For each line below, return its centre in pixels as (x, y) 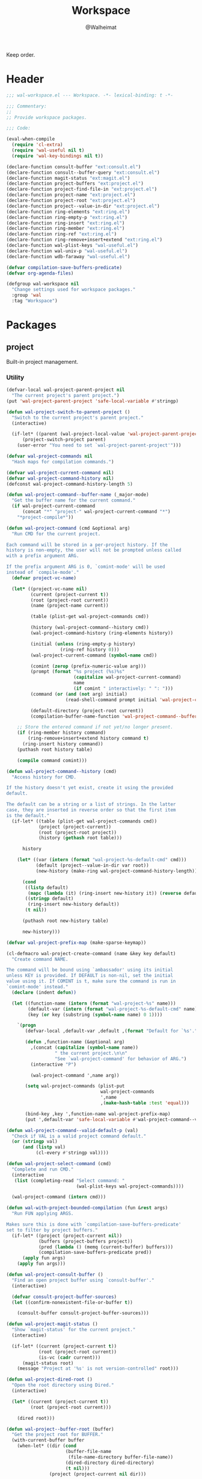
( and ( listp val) (44, 1147)
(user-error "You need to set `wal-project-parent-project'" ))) (99, 445)
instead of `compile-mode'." (43, 573)
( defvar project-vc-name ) (44, 578)
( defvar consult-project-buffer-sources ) (64, 1297)
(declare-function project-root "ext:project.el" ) (71, 200)
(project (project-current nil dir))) (98, 1474)
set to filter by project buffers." (52, 1230)
